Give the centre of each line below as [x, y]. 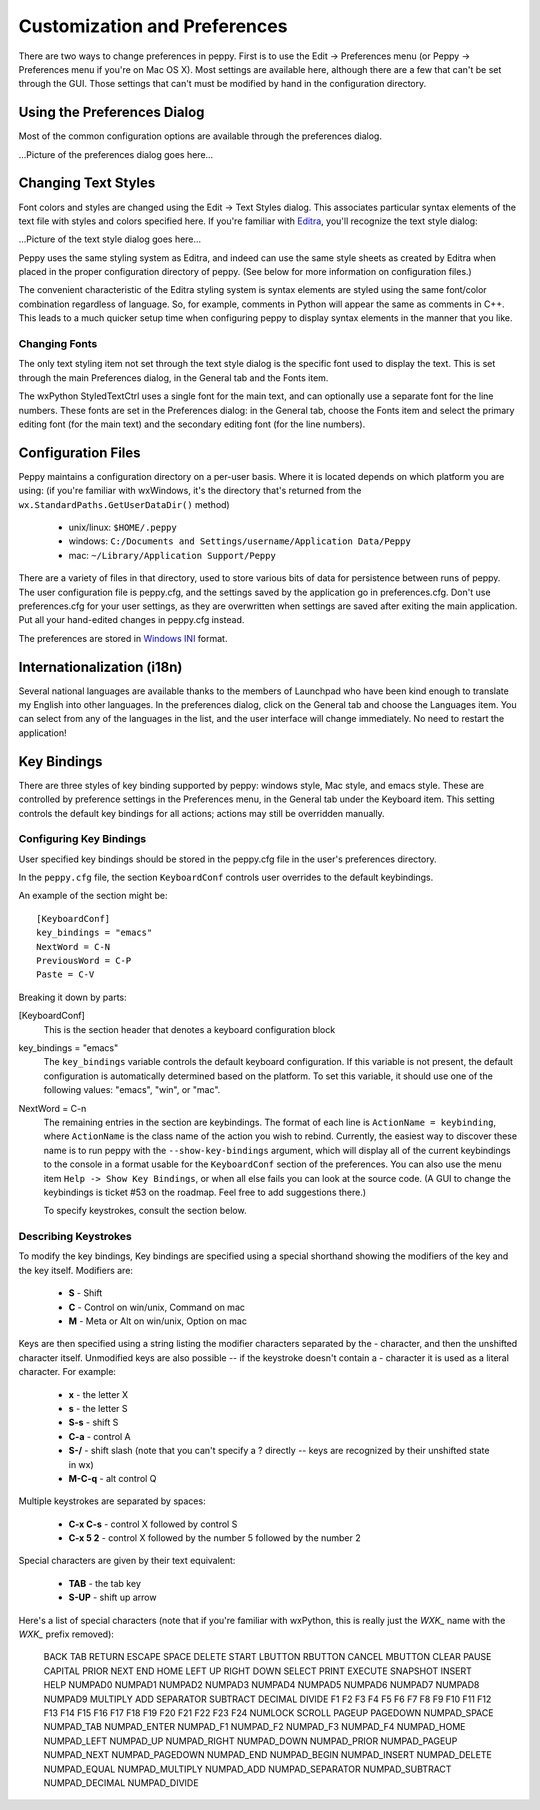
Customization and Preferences [153, 26]
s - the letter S [98, 1408]
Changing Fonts [58, 344]
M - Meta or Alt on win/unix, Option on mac [157, 1321]
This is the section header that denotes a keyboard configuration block [189, 1029]
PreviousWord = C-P [84, 961]
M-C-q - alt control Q [112, 1478]
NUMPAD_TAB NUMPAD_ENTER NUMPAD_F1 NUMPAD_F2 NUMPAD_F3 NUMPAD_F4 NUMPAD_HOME [254, 1727]
